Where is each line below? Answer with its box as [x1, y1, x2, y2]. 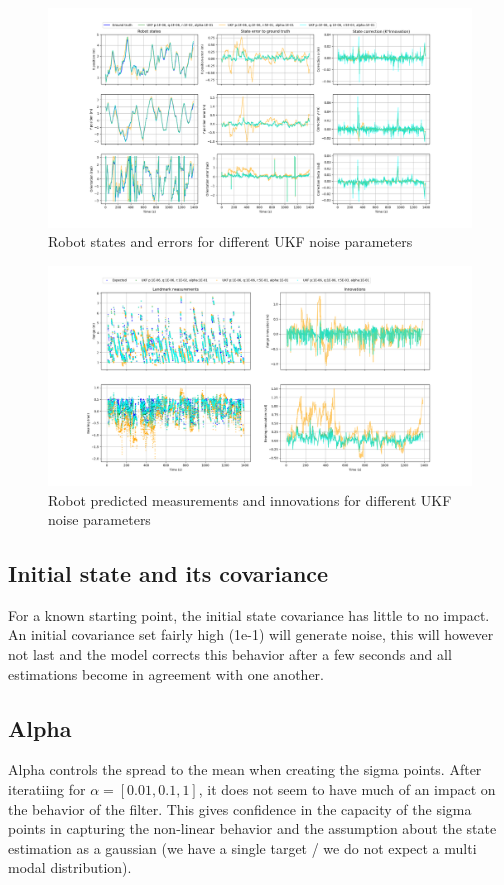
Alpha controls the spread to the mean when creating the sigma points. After [8, 759, 482, 780]
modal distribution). [8, 857, 132, 878]
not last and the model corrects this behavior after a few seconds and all [8, 644, 452, 665]
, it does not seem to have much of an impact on [198, 779, 496, 800]
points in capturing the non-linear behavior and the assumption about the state [8, 818, 497, 839]
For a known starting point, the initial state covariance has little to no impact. [8, 604, 490, 625]
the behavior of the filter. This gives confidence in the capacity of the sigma [8, 798, 472, 819]
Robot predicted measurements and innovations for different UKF [48, 489, 452, 510]
